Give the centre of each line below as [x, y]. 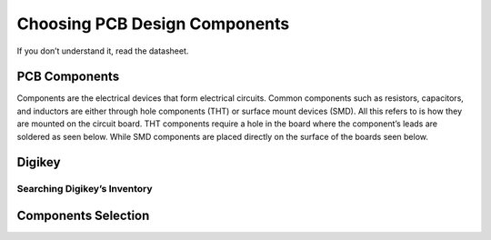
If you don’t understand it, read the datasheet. [103, 51]
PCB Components [68, 77]
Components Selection [83, 216]
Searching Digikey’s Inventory [85, 189]
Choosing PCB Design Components [153, 24]
